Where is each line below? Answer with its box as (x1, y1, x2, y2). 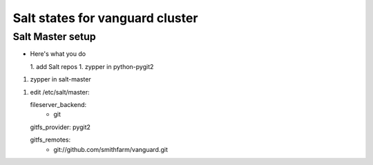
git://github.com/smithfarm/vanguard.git (53, 145, 169, 153)
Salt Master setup (12, 30, 96, 43)
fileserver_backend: (30, 100, 87, 108)
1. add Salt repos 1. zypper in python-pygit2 (30, 62, 154, 70)
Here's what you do (30, 50, 86, 58)
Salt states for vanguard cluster (12, 10, 198, 26)
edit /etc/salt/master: (30, 88, 90, 96)
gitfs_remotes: (30, 135, 71, 144)
